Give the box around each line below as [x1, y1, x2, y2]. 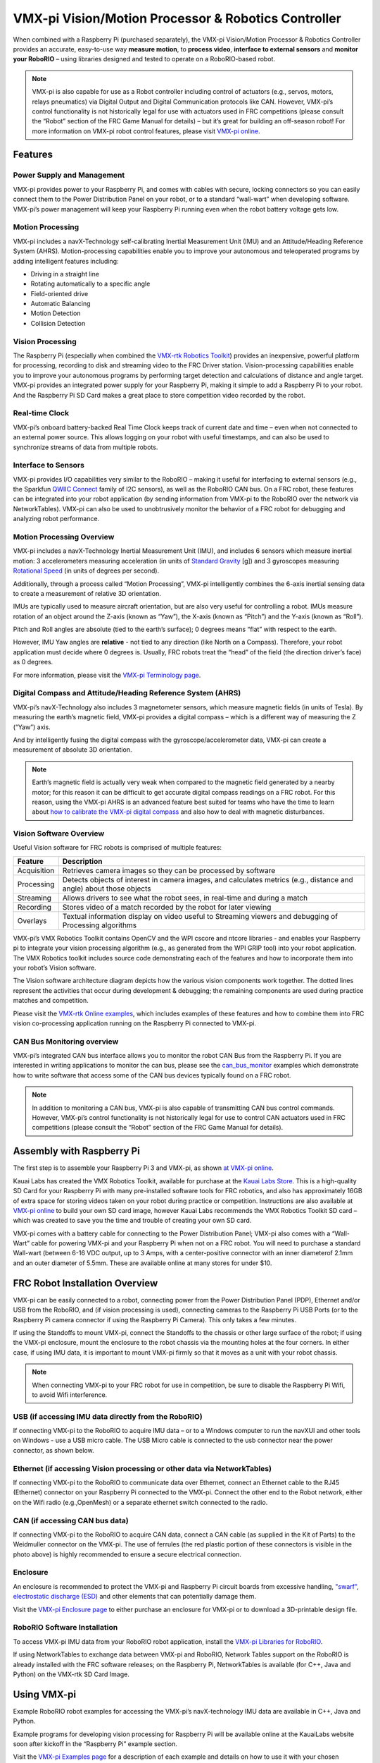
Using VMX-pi [13, 1688, 77, 1700]
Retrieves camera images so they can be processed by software [62, 865, 276, 875]
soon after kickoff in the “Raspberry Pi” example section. [13, 1739, 177, 1748]
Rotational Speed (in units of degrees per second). [13, 566, 160, 575]
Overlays [17, 915, 47, 925]
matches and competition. [13, 996, 89, 1005]
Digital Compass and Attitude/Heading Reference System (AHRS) [13, 688, 241, 698]
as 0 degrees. [13, 658, 53, 666]
